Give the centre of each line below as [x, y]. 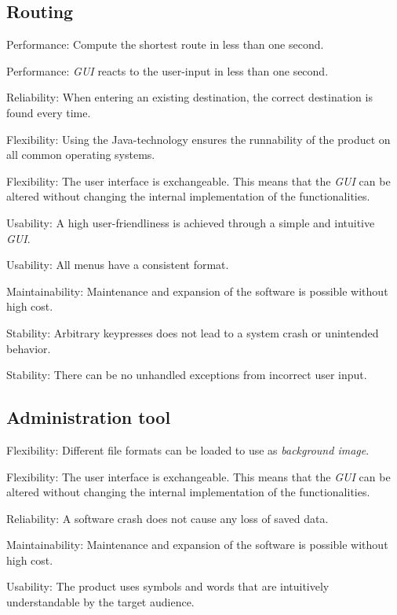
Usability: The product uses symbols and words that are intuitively [168, 586]
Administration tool [89, 417]
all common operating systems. [81, 155]
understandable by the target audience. [100, 602]
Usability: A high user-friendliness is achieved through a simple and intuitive [191, 222]
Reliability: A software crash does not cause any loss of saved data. [168, 518]
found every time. [49, 112]
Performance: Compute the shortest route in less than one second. [165, 44]
